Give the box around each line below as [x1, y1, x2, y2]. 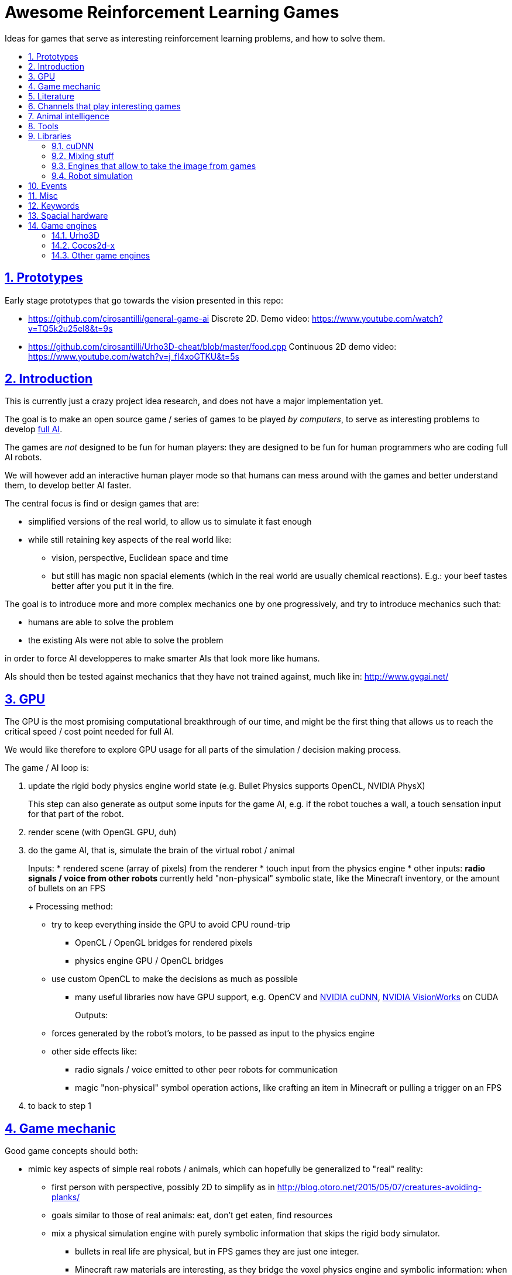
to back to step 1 [28, 1101, 91, 1111]
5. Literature [28, 91, 75, 101]
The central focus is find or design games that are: [5, 498, 200, 509]
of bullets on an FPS [28, 883, 105, 894]
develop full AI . [5, 424, 63, 435]
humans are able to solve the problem [28, 617, 174, 628]
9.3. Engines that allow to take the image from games [51, 160, 256, 171]
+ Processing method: [28, 901, 113, 912]
